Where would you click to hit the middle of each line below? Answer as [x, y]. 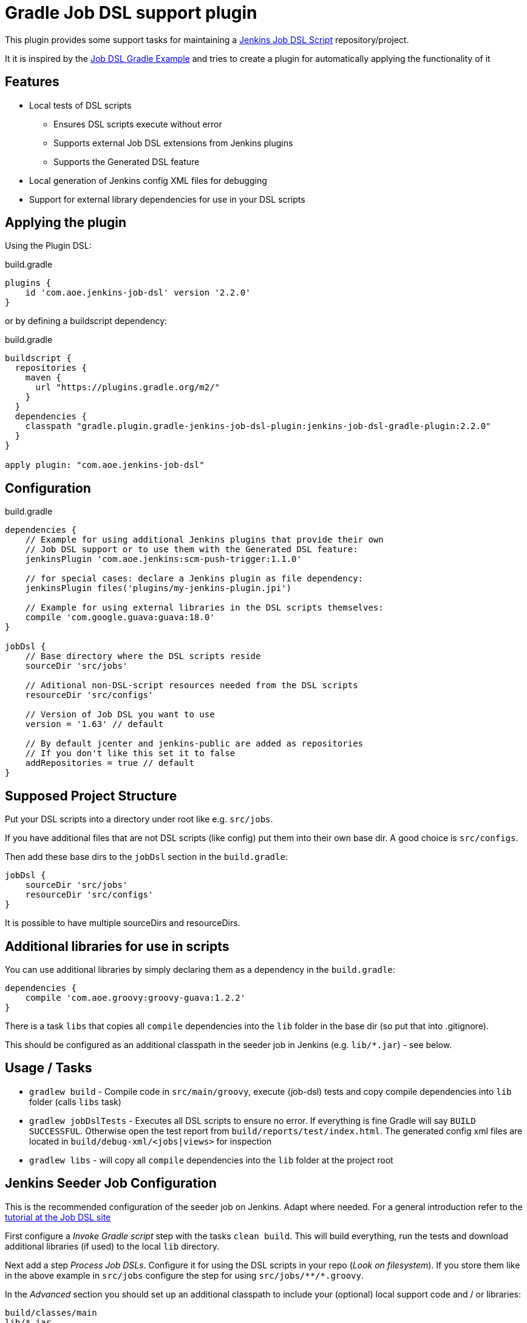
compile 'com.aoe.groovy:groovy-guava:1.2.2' [135, 997]
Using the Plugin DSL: [48, 246]
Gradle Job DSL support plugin [131, 13]
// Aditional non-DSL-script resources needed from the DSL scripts [192, 685]
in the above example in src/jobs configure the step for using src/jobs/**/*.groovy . [185, 1275]
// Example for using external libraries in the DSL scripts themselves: [204, 608]
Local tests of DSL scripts [80, 105]
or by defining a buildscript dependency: [86, 321]
